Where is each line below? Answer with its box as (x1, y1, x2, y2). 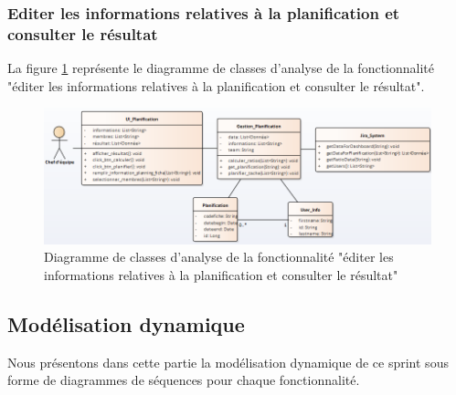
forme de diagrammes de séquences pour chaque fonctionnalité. (7, 370, 360, 390)
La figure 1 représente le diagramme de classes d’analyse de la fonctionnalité (7, 58, 434, 78)
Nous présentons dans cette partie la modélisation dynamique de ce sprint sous (7, 352, 449, 371)
